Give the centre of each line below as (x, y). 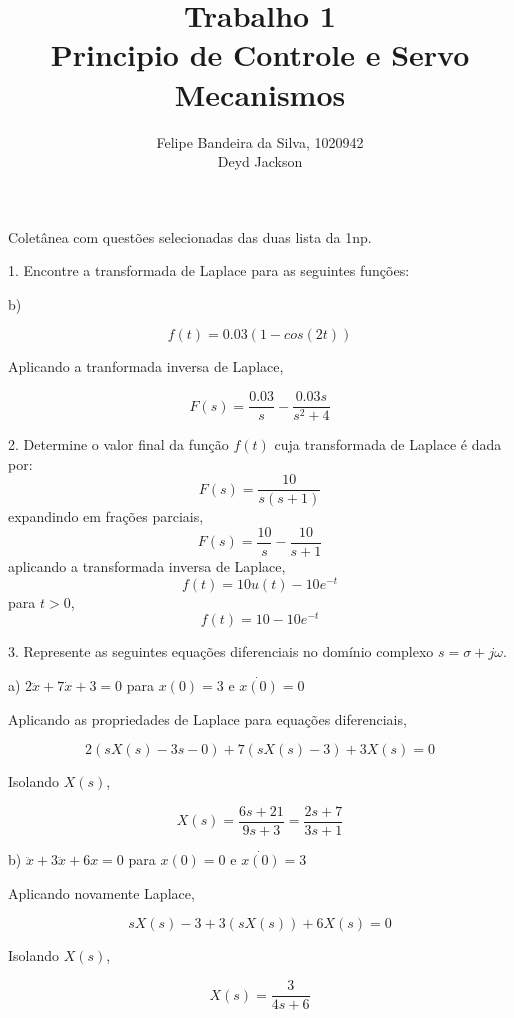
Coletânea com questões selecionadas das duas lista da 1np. (190, 236)
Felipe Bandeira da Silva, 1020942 (260, 141)
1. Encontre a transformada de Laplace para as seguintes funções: (209, 270)
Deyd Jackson (260, 161)
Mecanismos (260, 93)
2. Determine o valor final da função (118, 444)
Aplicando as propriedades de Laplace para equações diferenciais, (207, 718)
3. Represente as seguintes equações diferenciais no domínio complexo (221, 651)
